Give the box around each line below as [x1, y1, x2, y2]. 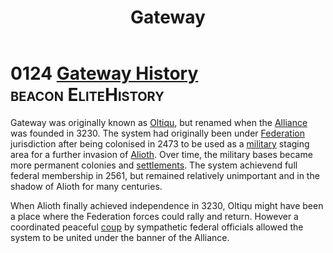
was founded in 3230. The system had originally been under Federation [10, 127, 305, 139]
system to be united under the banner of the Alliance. [10, 231, 230, 243]
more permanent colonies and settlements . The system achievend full [10, 159, 298, 171]
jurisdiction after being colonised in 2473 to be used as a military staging [10, 137, 310, 150]
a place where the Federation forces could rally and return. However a [10, 210, 299, 222]
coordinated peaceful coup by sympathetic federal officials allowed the [10, 221, 304, 233]
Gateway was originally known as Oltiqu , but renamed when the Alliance [10, 116, 308, 128]
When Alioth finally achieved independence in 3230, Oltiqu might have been [10, 199, 324, 211]
